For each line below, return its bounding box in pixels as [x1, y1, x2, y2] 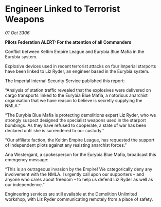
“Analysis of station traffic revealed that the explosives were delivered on [5, 87, 151, 93]
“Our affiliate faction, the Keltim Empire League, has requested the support [5, 137, 155, 143]
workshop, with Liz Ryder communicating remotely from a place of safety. [5, 196, 153, 202]
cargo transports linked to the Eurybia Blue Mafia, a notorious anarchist [5, 92, 148, 98]
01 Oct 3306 [5, 30, 30, 35]
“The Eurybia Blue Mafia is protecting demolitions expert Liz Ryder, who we [5, 112, 156, 118]
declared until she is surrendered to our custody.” [5, 127, 105, 133]
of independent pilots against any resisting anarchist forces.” [5, 142, 127, 148]
